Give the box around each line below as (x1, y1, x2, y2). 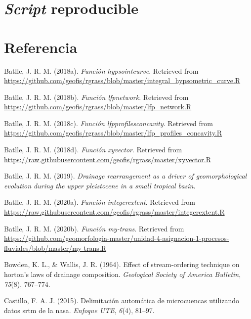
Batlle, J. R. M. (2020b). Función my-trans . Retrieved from (4, 223, 184, 233)
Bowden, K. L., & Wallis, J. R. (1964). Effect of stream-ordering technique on (4, 259, 240, 270)
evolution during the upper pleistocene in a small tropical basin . (4, 180, 196, 190)
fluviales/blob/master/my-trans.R (4, 242, 107, 253)
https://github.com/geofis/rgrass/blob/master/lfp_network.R (4, 101, 192, 112)
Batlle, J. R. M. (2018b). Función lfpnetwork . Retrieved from (4, 91, 189, 102)
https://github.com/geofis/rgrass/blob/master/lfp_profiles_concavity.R (4, 128, 222, 138)
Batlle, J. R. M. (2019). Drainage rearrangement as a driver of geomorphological (4, 171, 247, 181)
